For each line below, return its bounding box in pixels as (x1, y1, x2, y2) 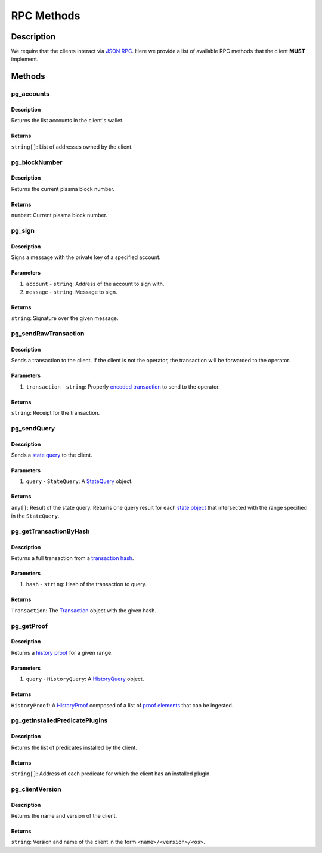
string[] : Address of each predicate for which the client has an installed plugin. (11, 770, 211, 777)
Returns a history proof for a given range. (11, 649, 113, 656)
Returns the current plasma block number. (11, 185, 114, 192)
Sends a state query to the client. (11, 451, 92, 458)
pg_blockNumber (11, 158, 63, 167)
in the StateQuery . (11, 512, 60, 519)
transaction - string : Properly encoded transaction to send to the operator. (26, 383, 220, 390)
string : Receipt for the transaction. (11, 409, 100, 417)
